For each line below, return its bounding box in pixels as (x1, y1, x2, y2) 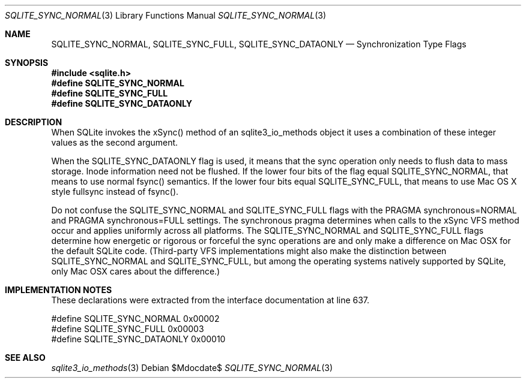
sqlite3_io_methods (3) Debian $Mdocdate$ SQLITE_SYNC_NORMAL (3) (51, 363, 333, 373)
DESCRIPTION (5, 117, 62, 127)
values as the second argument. (51, 137, 178, 147)
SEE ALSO (5, 352, 46, 363)
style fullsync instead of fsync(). (51, 186, 179, 197)
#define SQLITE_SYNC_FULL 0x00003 (51, 324, 204, 334)
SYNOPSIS (5, 58, 49, 68)
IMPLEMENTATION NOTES (5, 285, 112, 295)
